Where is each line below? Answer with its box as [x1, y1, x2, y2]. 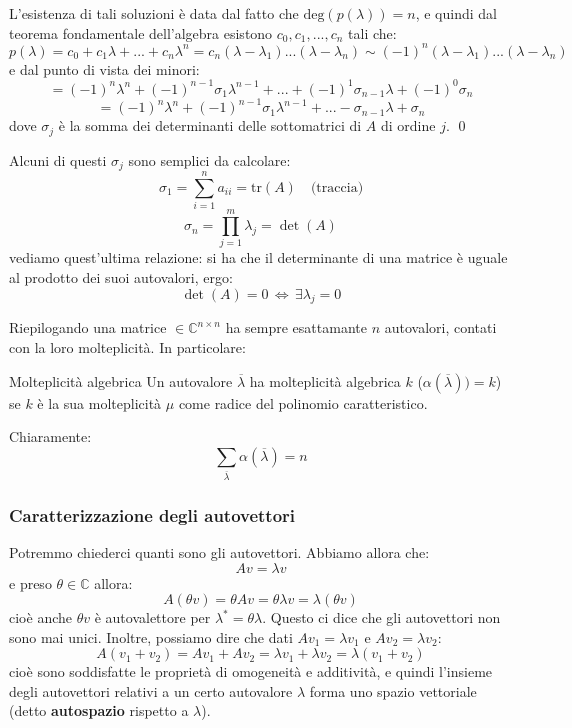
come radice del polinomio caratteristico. [178, 392, 428, 413]
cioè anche [9, 607, 72, 628]
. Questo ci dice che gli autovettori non [262, 607, 501, 628]
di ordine [380, 115, 436, 136]
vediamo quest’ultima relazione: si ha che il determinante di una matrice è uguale [9, 247, 508, 268]
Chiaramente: [9, 426, 92, 447]
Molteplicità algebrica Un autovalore [9, 370, 233, 391]
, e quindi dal [415, 3, 497, 23]
